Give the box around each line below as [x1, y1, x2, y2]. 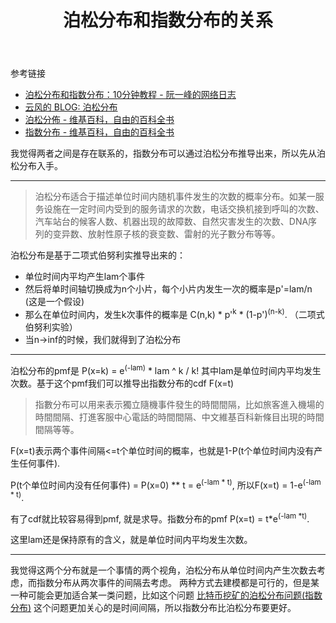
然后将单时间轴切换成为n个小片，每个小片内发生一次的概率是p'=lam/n [24, 283, 313, 295]
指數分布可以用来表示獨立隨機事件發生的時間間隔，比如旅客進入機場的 [34, 398, 325, 410]
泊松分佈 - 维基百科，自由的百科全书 [24, 114, 175, 126]
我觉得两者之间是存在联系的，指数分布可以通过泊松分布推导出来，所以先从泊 [10, 147, 326, 160]
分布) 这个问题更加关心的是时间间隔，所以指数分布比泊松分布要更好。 [10, 602, 297, 614]
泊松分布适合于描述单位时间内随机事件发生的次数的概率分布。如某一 [34, 191, 316, 203]
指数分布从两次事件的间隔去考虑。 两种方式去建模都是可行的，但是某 [36, 577, 320, 589]
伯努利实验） [24, 321, 78, 333]
